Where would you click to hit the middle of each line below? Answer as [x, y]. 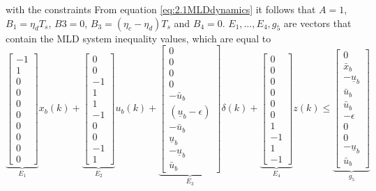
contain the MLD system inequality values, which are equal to [138, 38]
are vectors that [317, 23]
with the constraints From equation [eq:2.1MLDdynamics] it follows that [161, 9]
